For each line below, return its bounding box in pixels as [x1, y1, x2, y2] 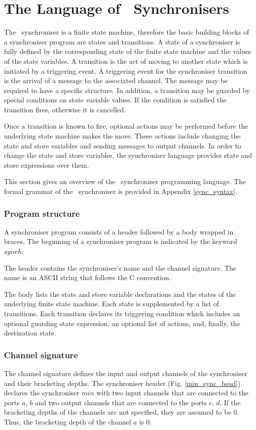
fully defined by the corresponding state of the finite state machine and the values [4, 46, 252, 56]
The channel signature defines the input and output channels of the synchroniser [4, 368, 248, 378]
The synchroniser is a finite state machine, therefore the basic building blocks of [4, 27, 249, 37]
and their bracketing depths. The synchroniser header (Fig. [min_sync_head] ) [4, 378, 241, 388]
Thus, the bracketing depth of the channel [4, 416, 131, 427]
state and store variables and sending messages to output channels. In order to [4, 140, 242, 150]
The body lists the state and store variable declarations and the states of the [4, 288, 236, 299]
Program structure [4, 207, 80, 219]
